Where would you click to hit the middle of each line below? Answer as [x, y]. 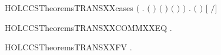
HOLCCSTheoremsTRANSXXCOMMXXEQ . [88, 27]
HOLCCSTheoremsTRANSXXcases [69, 8]
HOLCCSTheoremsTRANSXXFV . [68, 47]
